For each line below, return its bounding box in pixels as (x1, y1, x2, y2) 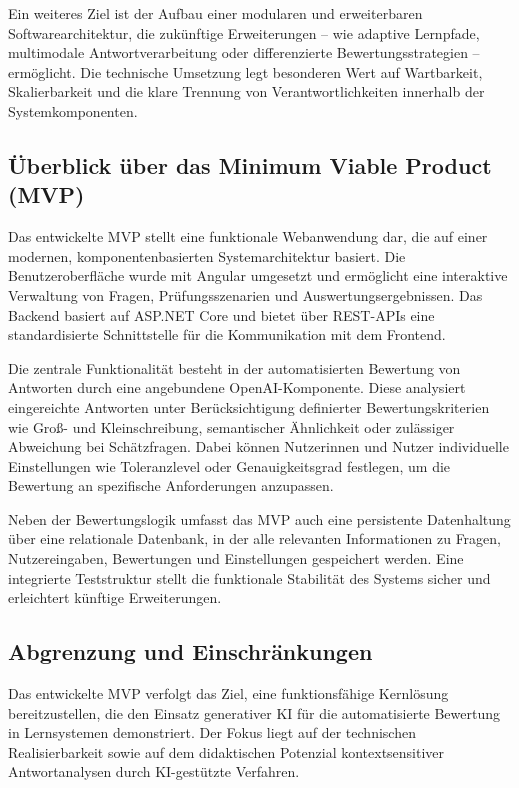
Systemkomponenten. (8, 100, 138, 121)
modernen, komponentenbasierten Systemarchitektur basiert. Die (8, 245, 406, 266)
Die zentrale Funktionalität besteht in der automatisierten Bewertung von (8, 357, 461, 378)
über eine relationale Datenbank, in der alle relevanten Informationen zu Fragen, (8, 528, 501, 549)
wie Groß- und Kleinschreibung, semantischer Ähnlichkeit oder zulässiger (8, 416, 455, 437)
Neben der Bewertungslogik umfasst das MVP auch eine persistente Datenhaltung (8, 508, 511, 529)
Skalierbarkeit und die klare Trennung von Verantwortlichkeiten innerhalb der (8, 81, 485, 102)
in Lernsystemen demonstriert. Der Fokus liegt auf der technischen (8, 722, 416, 743)
